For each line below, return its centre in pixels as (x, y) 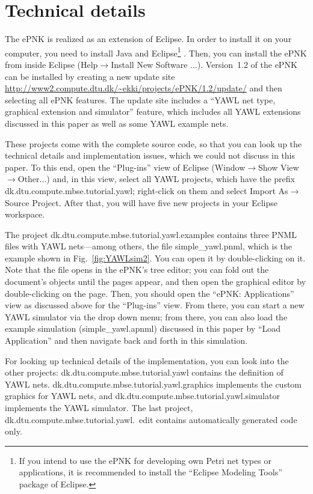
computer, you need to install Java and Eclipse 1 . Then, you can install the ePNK (156, 52)
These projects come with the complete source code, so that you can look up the (153, 143)
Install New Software (149, 64)
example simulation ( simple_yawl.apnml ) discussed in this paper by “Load (143, 328)
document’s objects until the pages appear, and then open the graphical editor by (156, 282)
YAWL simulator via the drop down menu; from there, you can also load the (146, 316)
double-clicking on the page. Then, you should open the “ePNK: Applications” (150, 293)
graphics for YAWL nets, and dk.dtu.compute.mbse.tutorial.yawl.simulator (142, 396)
